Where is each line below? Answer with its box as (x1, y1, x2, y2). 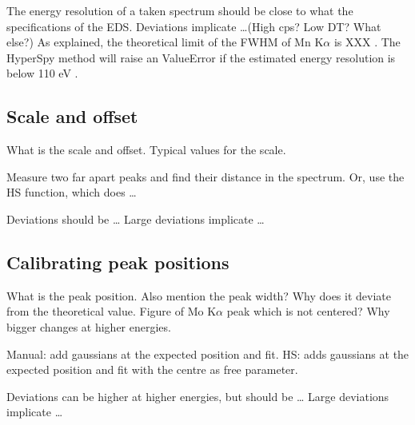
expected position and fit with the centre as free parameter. (6, 361, 298, 378)
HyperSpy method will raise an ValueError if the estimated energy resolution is (6, 49, 396, 66)
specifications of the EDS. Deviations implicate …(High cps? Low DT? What (6, 18, 381, 34)
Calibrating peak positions (6, 249, 229, 274)
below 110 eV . (6, 65, 78, 81)
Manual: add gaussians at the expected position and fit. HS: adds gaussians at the (6, 345, 409, 362)
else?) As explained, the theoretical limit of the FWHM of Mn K (6, 34, 324, 50)
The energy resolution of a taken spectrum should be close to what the (6, 2, 353, 18)
